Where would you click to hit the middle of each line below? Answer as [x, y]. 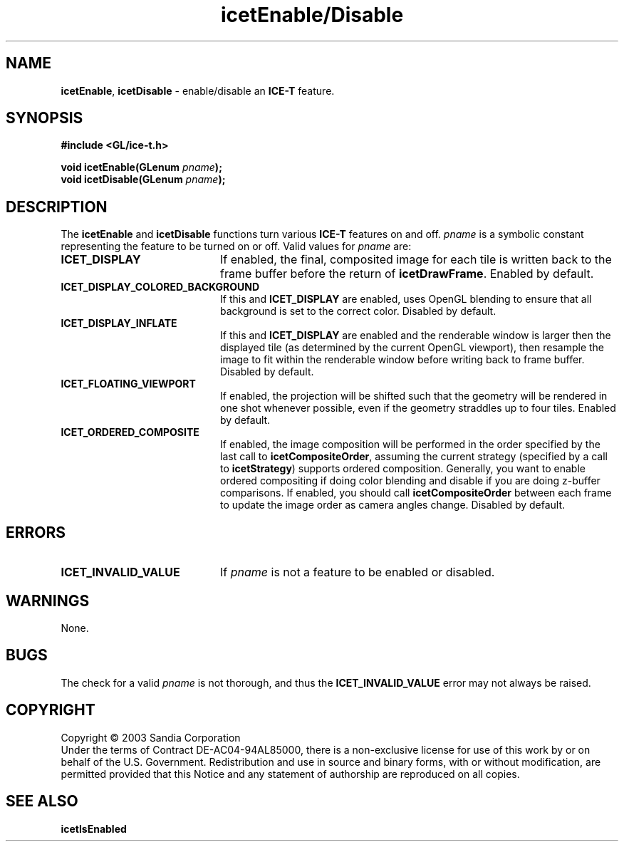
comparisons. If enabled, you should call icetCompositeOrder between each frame [416, 493]
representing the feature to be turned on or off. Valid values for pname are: [236, 246]
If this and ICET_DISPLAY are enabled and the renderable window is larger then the [416, 336]
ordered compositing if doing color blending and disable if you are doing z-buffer [410, 481]
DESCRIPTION [57, 207]
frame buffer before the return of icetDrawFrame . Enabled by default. [407, 274]
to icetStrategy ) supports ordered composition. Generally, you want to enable [403, 469]
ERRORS [36, 532]
